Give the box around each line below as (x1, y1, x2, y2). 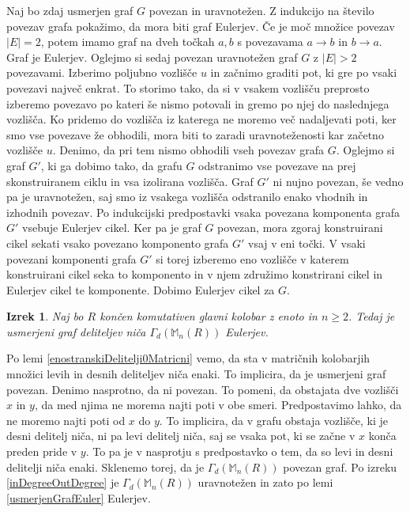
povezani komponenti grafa (6, 250, 137, 267)
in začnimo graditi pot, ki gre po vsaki (210, 64, 397, 81)
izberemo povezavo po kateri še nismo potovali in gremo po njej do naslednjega (6, 95, 389, 112)
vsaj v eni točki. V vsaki (248, 234, 366, 251)
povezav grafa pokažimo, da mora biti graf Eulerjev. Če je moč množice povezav (6, 17, 395, 34)
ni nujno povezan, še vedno (273, 173, 404, 189)
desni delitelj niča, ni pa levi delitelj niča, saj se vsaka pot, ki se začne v (6, 427, 355, 444)
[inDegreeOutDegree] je (6, 474, 119, 491)
